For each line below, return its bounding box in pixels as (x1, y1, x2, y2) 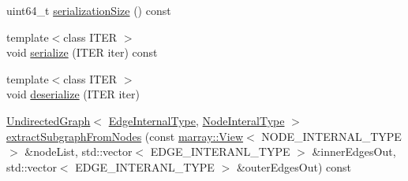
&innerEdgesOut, (312, 143, 396, 160)
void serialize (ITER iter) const (6, 44, 158, 61)
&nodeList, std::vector (24, 143, 133, 160)
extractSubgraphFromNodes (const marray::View (6, 127, 244, 144)
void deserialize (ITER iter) (6, 86, 140, 102)
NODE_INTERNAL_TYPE (261, 127, 402, 144)
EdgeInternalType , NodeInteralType (108, 112, 285, 128)
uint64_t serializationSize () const (6, 2, 171, 18)
